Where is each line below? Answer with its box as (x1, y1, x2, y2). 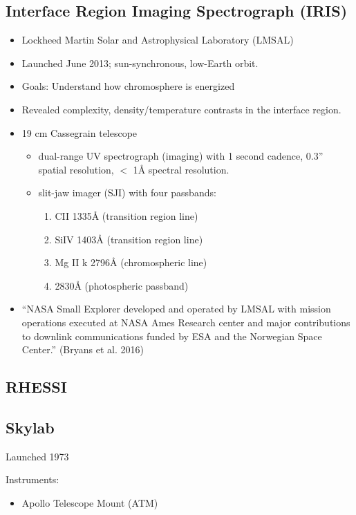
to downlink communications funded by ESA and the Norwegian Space (21, 328, 322, 343)
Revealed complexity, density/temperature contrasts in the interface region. (21, 102, 341, 116)
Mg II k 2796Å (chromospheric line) (55, 255, 207, 270)
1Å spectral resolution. (133, 162, 229, 176)
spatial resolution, (38, 162, 114, 176)
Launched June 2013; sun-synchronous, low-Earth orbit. (21, 55, 259, 70)
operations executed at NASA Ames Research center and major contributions (21, 315, 350, 329)
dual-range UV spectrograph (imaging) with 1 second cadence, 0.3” (38, 149, 324, 163)
